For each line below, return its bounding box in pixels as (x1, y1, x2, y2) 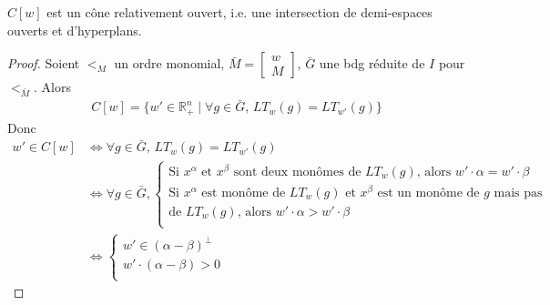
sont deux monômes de (233, 165, 362, 178)
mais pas (494, 186, 543, 199)
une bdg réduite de (319, 54, 425, 73)
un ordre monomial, (114, 54, 225, 73)
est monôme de (201, 186, 286, 199)
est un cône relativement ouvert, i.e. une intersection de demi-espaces (46, 3, 433, 21)
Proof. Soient (7, 54, 80, 73)
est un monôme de (377, 186, 480, 199)
